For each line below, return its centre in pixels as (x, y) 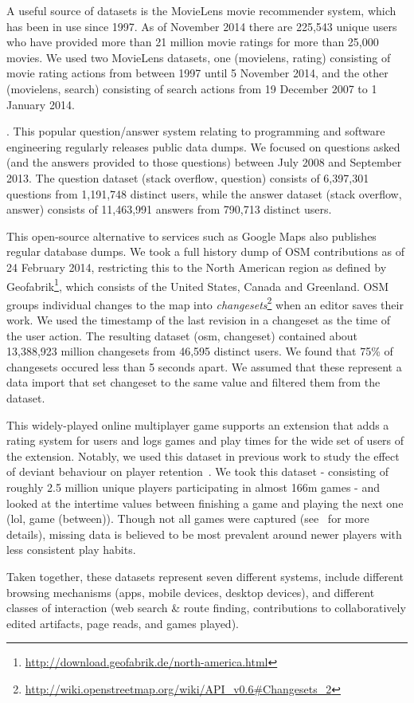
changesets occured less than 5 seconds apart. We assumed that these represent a (204, 366)
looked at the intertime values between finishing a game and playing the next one (205, 503)
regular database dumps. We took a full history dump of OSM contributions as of (205, 251)
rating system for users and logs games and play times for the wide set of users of (205, 440)
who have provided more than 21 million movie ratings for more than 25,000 (193, 42)
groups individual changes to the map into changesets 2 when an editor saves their (205, 303)
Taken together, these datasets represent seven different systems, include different (205, 576)
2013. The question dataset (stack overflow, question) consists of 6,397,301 (188, 177)
